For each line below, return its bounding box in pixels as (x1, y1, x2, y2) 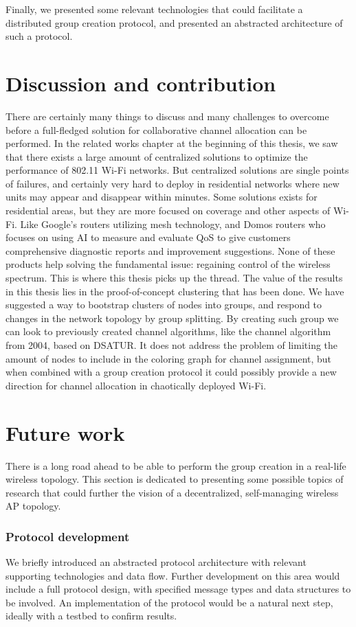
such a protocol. (5, 29, 73, 43)
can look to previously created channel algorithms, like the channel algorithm (5, 324, 331, 339)
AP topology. (5, 499, 61, 513)
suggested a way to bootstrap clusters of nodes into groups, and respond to (5, 297, 322, 312)
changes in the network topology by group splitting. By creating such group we (5, 310, 339, 325)
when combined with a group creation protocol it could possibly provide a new (5, 365, 337, 379)
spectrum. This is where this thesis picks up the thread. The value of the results (5, 271, 343, 285)
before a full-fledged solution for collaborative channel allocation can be (5, 122, 307, 137)
